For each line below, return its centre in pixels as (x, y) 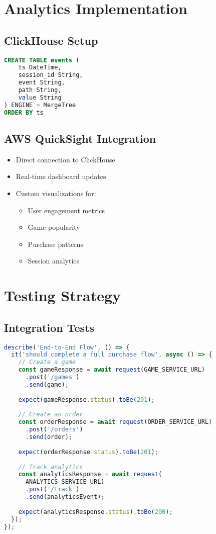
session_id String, (51, 75)
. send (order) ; (49, 437)
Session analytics (54, 261)
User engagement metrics (66, 210)
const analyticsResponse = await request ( (90, 474)
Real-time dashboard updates (61, 176)
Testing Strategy (63, 295)
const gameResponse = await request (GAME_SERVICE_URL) (112, 370)
